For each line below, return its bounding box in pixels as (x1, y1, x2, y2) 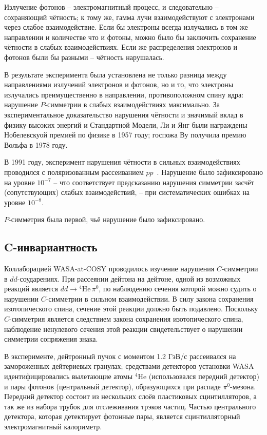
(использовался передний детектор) (148, 371, 259, 382)
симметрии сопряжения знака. (4, 333, 98, 344)
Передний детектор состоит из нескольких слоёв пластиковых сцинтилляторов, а (4, 391, 257, 402)
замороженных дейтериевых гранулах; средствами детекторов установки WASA (4, 361, 254, 371)
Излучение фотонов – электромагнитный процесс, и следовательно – (4, 2, 219, 12)
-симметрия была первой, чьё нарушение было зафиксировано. (9, 214, 205, 225)
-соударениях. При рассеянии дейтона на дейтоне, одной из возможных (17, 273, 241, 284)
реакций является (4, 283, 58, 294)
